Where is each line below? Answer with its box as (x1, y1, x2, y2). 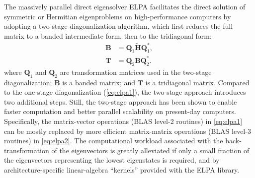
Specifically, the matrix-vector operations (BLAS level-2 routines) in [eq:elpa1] (4, 116, 243, 126)
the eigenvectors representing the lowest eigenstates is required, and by (4, 155, 220, 165)
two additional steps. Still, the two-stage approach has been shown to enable (4, 96, 237, 107)
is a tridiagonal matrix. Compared (145, 77, 250, 87)
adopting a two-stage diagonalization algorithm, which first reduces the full (4, 21, 233, 31)
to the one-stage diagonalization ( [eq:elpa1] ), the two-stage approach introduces (4, 87, 246, 97)
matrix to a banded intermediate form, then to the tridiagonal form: (4, 30, 212, 41)
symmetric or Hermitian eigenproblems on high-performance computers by (4, 11, 231, 21)
